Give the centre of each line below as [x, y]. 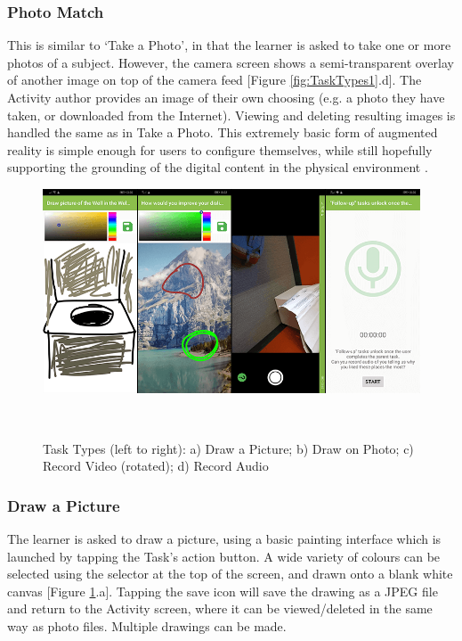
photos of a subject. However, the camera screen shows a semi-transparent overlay [231, 62]
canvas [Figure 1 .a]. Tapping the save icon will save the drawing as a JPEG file [223, 591]
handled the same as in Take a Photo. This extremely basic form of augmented [223, 132]
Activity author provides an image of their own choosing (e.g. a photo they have [226, 97]
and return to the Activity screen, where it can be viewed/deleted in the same [220, 608]
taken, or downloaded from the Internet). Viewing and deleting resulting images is [231, 115]
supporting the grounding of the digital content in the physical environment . [218, 167]
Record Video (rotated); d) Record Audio [156, 466]
